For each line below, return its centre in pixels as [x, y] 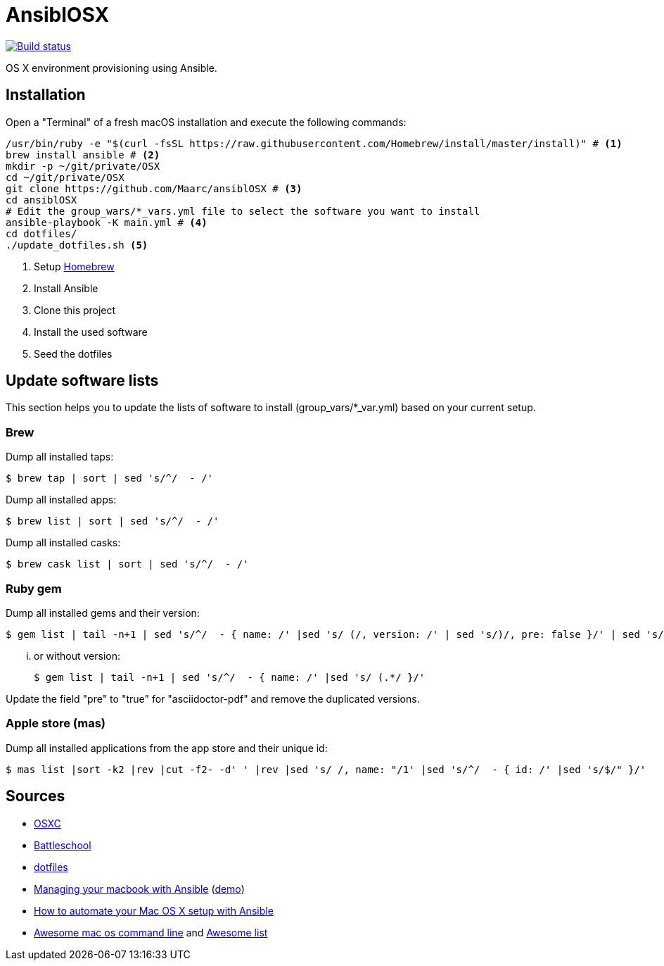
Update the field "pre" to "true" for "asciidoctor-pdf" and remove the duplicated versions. [213, 698]
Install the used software [91, 332]
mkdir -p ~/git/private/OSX [83, 166]
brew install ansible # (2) [83, 155]
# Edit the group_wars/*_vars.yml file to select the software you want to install [243, 211]
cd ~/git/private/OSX [65, 177]
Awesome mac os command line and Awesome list [151, 932]
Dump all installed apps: [61, 500]
